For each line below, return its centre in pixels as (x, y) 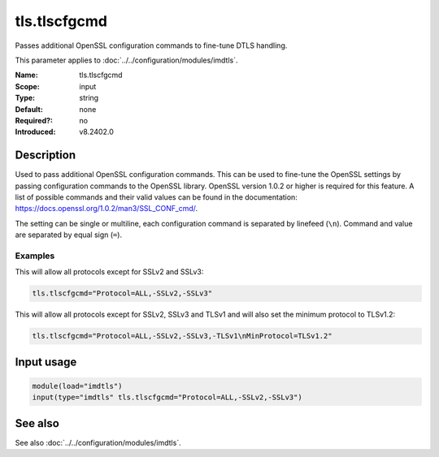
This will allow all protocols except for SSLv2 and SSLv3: (109, 272)
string (89, 98)
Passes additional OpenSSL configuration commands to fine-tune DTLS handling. (151, 45)
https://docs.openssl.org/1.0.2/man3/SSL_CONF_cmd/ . (106, 209)
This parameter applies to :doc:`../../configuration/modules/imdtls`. (126, 60)
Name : (26, 75)
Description (46, 155)
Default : (29, 109)
